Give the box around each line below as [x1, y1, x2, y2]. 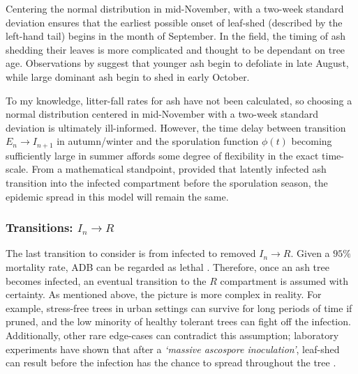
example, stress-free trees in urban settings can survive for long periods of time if [6, 300, 352, 315]
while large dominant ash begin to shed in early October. [6, 69, 250, 84]
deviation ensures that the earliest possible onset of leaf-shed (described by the [6, 15, 343, 29]
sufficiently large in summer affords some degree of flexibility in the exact [6, 148, 319, 162]
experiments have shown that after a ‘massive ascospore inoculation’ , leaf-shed [6, 341, 340, 356]
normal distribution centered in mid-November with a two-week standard [6, 107, 318, 121]
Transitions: [6, 219, 73, 236]
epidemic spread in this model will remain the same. [6, 189, 229, 203]
